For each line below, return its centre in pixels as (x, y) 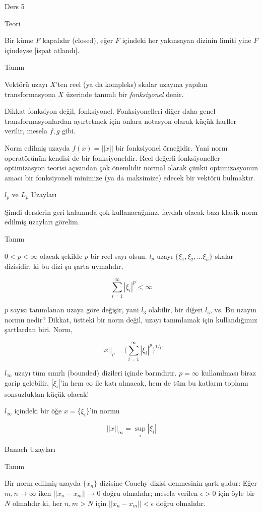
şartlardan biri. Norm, (39, 329)
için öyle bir (237, 493)
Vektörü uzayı (26, 84)
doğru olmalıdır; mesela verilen (150, 493)
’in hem (72, 382)
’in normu (105, 411)
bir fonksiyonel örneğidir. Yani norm (172, 147)
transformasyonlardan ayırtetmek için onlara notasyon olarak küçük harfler (120, 121)
